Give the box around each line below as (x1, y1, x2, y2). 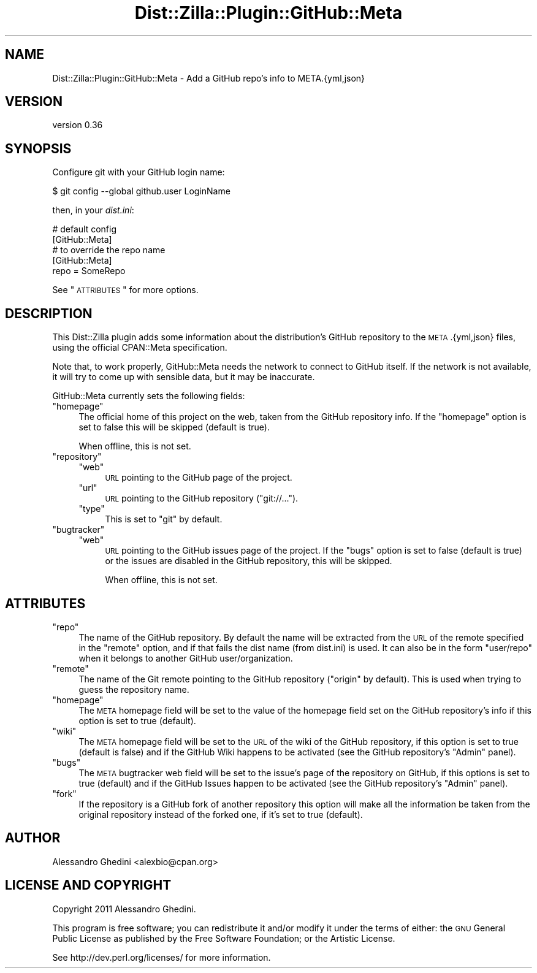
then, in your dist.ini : (52, 205, 134, 216)
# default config (52, 224, 116, 235)
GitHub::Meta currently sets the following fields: (52, 391, 245, 402)
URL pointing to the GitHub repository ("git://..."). (105, 493, 299, 504)
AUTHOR (5, 830, 61, 846)
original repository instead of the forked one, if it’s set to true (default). (78, 809, 363, 820)
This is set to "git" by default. (105, 514, 223, 525)
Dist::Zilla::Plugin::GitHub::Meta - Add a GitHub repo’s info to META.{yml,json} (52, 72, 365, 83)
